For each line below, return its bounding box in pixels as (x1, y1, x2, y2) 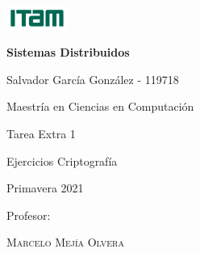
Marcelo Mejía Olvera (6, 234, 124, 251)
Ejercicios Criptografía (6, 152, 118, 169)
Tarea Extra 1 (6, 124, 76, 141)
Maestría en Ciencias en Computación (6, 98, 194, 115)
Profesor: (6, 206, 51, 223)
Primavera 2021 (6, 179, 84, 196)
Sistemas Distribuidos (6, 44, 130, 61)
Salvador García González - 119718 (6, 70, 179, 87)
